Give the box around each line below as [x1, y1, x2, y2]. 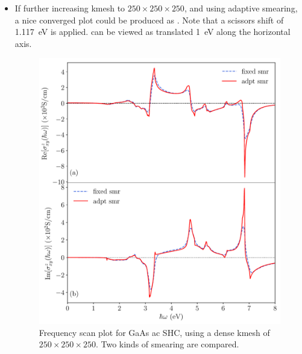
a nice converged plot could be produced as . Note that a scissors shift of [14, 13, 284, 26]
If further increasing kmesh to [14, 2, 125, 14]
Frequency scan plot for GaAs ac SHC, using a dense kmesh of [39, 326, 270, 338]
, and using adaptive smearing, [184, 2, 298, 14]
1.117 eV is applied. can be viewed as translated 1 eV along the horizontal [14, 25, 291, 38]
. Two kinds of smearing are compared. [95, 338, 239, 350]
